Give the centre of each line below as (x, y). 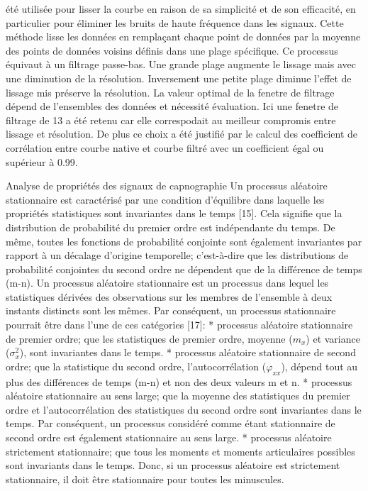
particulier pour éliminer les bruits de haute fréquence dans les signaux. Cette (175, 22)
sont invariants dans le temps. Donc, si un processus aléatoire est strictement (173, 465)
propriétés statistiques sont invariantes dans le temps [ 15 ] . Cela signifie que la (174, 213)
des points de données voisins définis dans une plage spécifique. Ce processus (172, 50)
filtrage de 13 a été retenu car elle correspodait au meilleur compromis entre (171, 120)
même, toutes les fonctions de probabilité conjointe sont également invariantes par (184, 241)
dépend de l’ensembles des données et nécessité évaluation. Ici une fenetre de (172, 106)
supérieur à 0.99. (42, 161)
